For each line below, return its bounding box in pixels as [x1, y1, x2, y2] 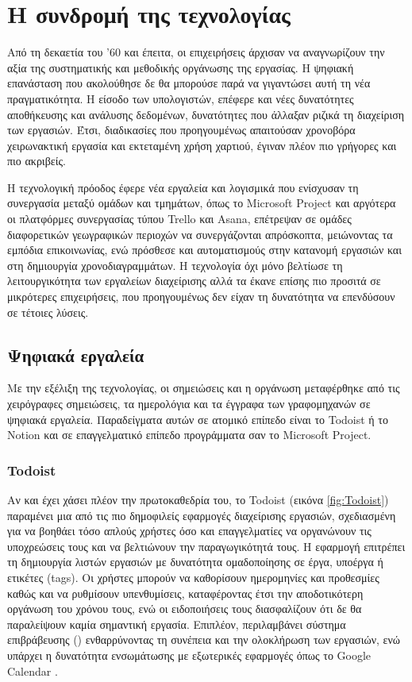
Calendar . [7, 662, 58, 679]
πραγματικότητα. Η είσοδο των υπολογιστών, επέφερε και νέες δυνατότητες [7, 90, 354, 106]
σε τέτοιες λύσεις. [7, 303, 89, 320]
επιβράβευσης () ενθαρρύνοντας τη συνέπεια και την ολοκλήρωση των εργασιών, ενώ [7, 631, 400, 648]
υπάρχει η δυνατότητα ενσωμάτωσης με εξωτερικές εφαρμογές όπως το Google [7, 646, 372, 663]
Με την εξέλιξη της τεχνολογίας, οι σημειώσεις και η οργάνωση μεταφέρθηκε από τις [7, 380, 400, 396]
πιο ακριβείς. [7, 152, 66, 169]
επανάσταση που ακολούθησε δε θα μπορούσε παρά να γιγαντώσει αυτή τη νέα [7, 75, 371, 91]
